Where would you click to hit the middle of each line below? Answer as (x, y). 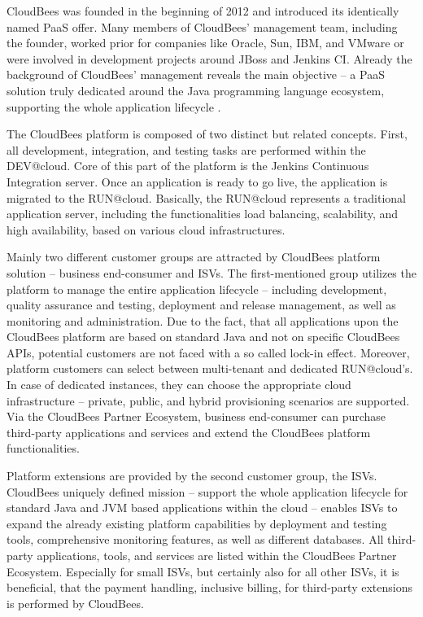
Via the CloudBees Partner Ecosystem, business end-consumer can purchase (196, 416)
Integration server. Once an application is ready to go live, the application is (197, 181)
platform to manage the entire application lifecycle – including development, (197, 289)
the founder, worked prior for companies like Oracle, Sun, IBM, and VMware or (205, 43)
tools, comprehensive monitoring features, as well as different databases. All (195, 539)
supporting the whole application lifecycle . (114, 106)
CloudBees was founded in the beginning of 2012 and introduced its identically (203, 11)
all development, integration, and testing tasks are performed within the (186, 149)
